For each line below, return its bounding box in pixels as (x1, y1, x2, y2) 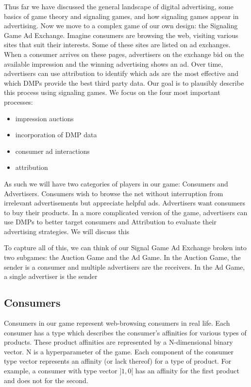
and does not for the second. (4, 375, 88, 385)
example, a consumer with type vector (4, 366, 117, 376)
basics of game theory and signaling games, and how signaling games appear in (4, 11, 239, 21)
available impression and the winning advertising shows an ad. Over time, (4, 58, 223, 69)
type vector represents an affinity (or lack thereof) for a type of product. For (4, 356, 232, 366)
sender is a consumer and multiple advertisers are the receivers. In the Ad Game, (4, 261, 245, 272)
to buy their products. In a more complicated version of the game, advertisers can (4, 207, 248, 217)
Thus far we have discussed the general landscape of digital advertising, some (4, 1, 234, 11)
